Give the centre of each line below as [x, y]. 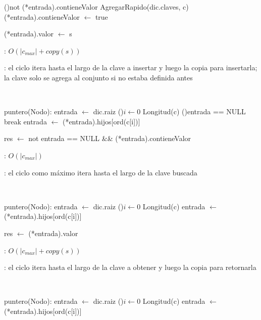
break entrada [25, 121]
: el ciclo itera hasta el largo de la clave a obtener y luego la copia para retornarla [130, 267]
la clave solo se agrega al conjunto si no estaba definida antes [98, 77]
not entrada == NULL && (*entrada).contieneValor [110, 138]
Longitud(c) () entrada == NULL [194, 111]
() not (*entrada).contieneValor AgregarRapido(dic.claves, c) [96, 7]
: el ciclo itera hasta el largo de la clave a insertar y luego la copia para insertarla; [131, 67]
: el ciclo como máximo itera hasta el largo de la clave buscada [101, 172]
